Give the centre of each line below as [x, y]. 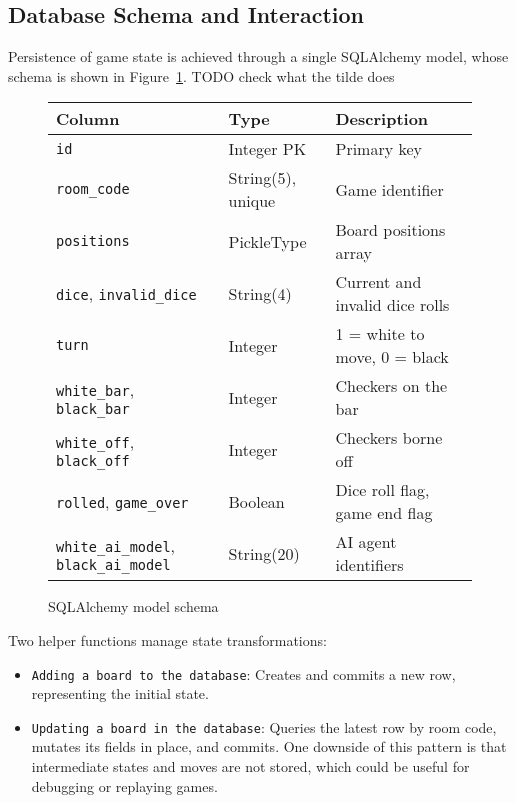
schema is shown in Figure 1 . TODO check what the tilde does [201, 75]
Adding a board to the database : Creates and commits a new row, [243, 673]
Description [382, 119]
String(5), [262, 178]
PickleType [267, 241]
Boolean [256, 501]
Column [88, 119]
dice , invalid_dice [126, 293]
